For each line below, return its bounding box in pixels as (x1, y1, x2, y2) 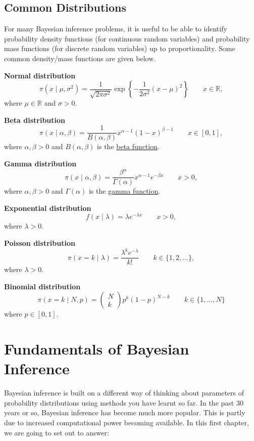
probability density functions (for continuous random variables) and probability (4, 33, 250, 43)
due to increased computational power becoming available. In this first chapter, (4, 417, 249, 428)
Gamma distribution (4, 158, 77, 169)
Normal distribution (4, 70, 76, 80)
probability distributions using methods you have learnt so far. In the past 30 (4, 397, 243, 408)
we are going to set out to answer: (4, 427, 109, 437)
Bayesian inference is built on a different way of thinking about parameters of (4, 387, 244, 398)
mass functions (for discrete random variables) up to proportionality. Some (4, 43, 235, 54)
